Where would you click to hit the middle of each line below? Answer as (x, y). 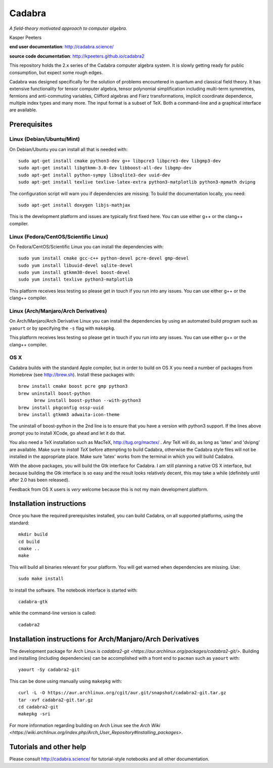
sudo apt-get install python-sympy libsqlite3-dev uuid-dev (94, 175)
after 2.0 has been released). (39, 480)
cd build (29, 541)
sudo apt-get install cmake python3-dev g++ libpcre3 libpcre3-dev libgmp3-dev (120, 161)
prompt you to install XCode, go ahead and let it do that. (67, 433)
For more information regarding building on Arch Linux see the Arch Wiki (85, 725)
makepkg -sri (34, 714)
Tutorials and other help (48, 747)
